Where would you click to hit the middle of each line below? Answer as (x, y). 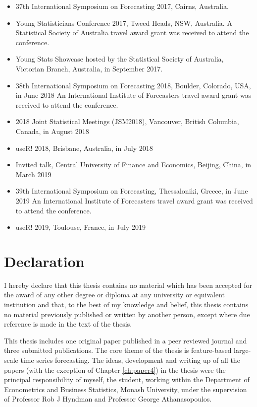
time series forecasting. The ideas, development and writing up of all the (130, 360)
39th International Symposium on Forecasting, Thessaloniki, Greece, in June (132, 191)
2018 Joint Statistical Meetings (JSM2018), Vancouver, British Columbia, (127, 121)
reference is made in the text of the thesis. (68, 324)
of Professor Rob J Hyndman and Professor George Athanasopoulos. (108, 399)
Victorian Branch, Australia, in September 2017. (89, 68)
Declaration (44, 261)
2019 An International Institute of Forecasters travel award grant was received (134, 200)
